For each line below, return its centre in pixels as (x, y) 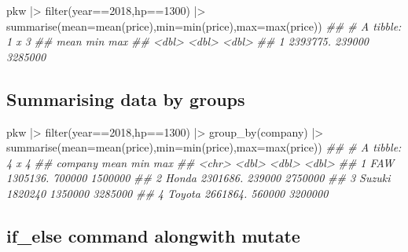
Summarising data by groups (126, 99)
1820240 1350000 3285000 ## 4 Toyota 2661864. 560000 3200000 (167, 193)
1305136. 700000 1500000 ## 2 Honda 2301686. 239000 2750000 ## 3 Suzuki (198, 178)
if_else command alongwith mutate (153, 235)
